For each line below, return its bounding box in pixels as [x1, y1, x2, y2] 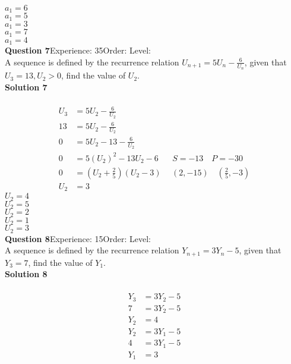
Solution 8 [5, 268, 48, 280]
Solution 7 [5, 80, 48, 93]
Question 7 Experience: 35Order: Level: [5, 44, 151, 57]
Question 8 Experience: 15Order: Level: [5, 232, 151, 244]
